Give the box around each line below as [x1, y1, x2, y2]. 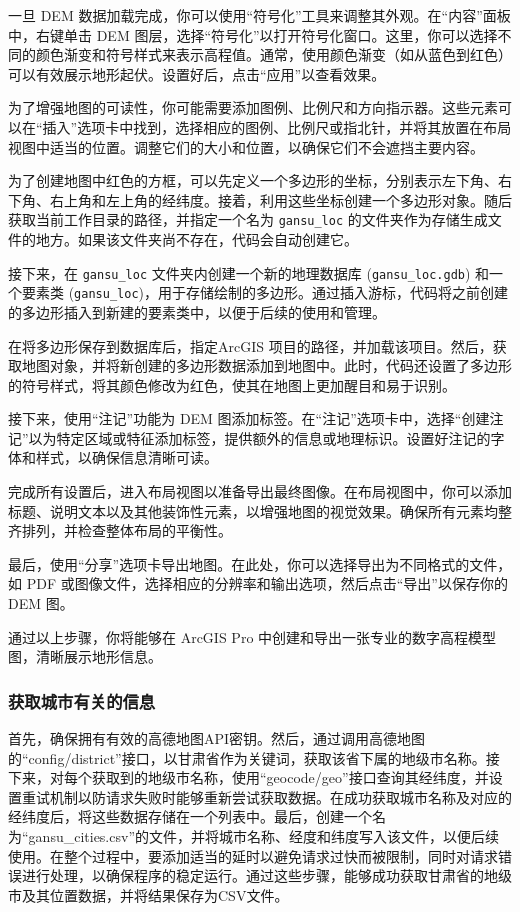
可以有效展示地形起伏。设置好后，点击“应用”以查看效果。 [8, 63, 386, 84]
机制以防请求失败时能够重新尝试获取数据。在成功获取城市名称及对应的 [49, 786, 512, 807]
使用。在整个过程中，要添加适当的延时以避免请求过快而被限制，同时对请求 [8, 845, 498, 866]
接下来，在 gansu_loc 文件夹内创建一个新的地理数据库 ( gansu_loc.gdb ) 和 [8, 262, 490, 283]
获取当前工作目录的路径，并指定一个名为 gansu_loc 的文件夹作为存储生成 [8, 209, 488, 230]
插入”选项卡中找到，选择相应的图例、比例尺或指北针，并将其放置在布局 [42, 116, 512, 137]
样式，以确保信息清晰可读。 [35, 447, 218, 468]
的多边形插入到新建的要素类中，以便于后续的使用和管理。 [8, 301, 386, 322]
